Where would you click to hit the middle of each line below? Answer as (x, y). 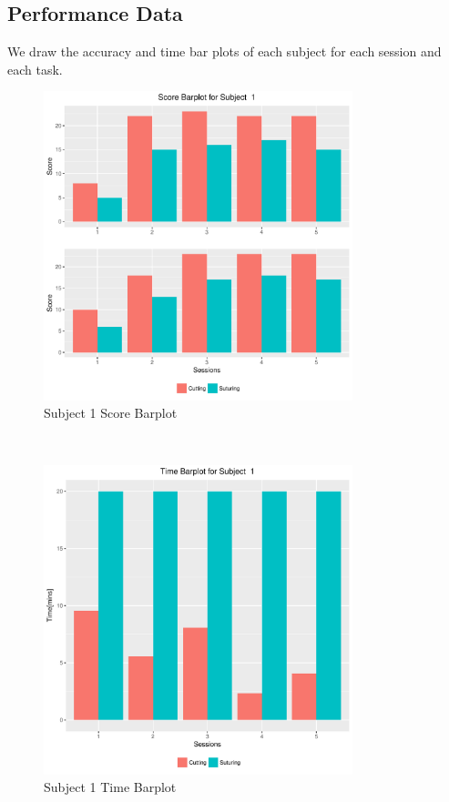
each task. (35, 69)
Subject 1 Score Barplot (111, 413)
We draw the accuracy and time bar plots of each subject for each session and (224, 51)
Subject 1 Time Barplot (110, 787)
